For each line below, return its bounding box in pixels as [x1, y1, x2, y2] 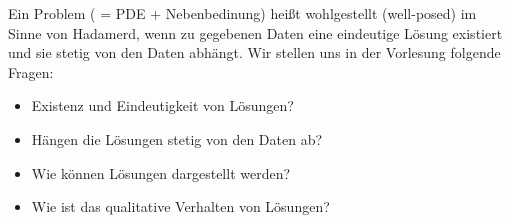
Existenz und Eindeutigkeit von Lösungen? [31, 95, 294, 116]
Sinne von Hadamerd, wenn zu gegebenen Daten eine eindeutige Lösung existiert [8, 22, 503, 43]
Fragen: [8, 61, 54, 82]
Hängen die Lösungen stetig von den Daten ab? [31, 128, 323, 149]
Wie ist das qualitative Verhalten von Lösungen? [31, 196, 330, 217]
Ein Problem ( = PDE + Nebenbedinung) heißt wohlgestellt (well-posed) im [8, 3, 477, 23]
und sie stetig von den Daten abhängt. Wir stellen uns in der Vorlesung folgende [8, 42, 501, 63]
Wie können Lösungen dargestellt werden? [31, 162, 291, 183]
